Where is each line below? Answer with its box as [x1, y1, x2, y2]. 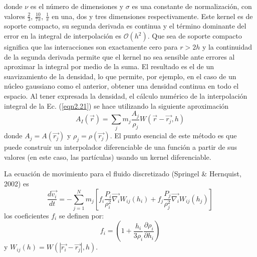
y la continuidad [202, 42, 252, 52]
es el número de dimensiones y [30, 1, 124, 11]
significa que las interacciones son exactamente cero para [4, 42, 178, 52]
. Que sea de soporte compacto [147, 31, 242, 41]
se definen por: [59, 210, 104, 220]
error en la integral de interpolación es [4, 31, 121, 41]
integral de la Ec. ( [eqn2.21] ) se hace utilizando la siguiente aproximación [4, 100, 229, 111]
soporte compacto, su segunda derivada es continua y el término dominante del [4, 21, 246, 31]
